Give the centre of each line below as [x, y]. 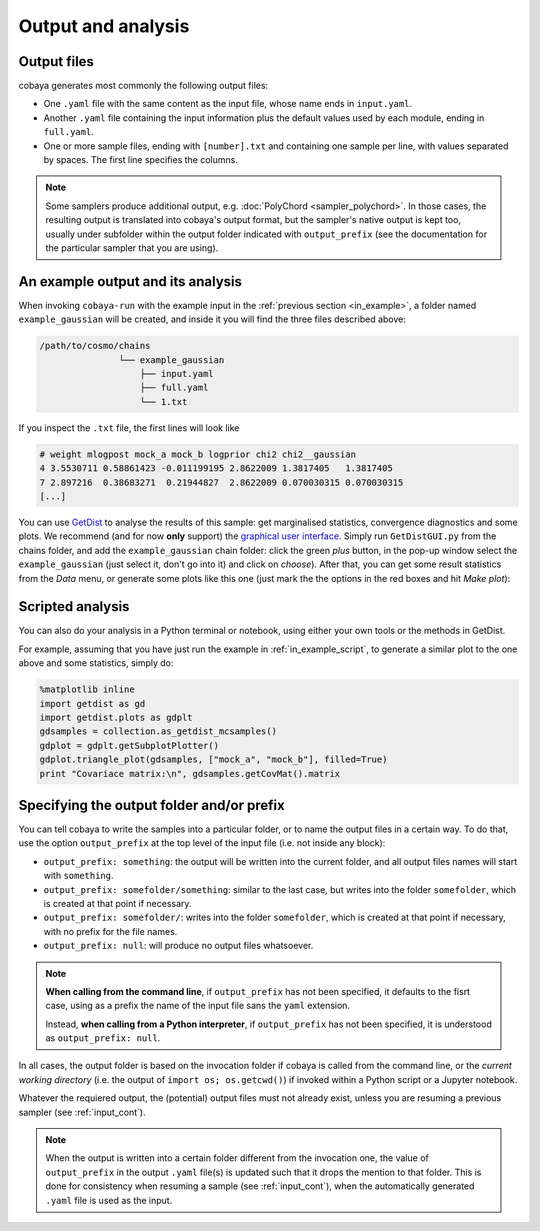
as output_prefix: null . [103, 1038]
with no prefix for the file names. [110, 931]
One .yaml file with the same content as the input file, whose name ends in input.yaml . [228, 104]
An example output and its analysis [130, 281]
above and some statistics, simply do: [96, 663]
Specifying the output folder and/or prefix [151, 805]
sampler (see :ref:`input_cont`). [82, 1112]
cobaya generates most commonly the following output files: [143, 86]
